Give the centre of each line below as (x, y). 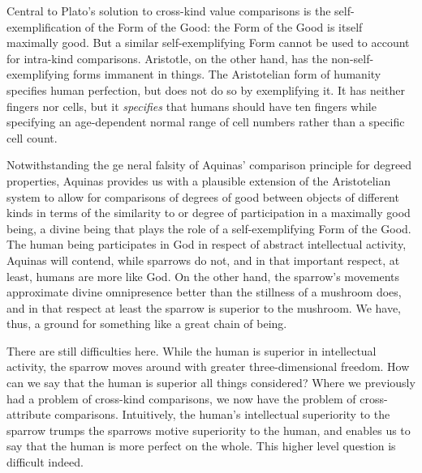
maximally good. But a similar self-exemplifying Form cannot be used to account (208, 43)
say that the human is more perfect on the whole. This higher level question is (201, 446)
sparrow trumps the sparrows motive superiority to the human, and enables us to (209, 430)
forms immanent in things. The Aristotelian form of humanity (227, 74)
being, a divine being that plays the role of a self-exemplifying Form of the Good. (209, 228)
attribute (29, 414)
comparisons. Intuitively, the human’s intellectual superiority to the (222, 414)
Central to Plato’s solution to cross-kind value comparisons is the (169, 11)
